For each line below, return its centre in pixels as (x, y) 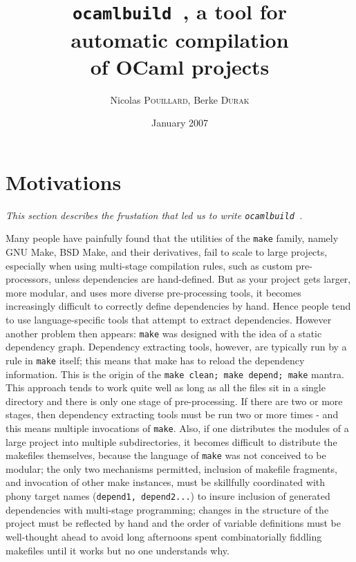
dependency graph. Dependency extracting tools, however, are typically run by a (176, 347)
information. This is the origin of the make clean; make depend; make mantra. (175, 374)
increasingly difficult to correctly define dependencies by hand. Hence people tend (178, 306)
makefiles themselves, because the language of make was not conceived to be (166, 455)
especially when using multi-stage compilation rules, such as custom (149, 265)
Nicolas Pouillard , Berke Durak (180, 99)
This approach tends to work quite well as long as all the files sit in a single (166, 387)
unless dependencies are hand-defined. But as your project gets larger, (203, 279)
